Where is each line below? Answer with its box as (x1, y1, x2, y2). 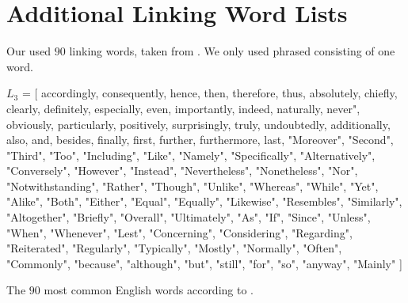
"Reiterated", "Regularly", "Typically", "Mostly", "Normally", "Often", (6, 240, 342, 256)
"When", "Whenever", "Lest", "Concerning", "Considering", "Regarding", (6, 224, 353, 241)
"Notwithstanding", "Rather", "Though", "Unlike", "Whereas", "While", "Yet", (6, 177, 379, 194)
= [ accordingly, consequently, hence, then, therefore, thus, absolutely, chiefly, (21, 85, 398, 101)
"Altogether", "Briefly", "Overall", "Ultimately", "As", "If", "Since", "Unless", (6, 209, 371, 225)
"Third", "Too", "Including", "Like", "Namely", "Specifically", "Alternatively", (6, 146, 376, 163)
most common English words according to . (44, 282, 254, 298)
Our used (6, 43, 51, 59)
